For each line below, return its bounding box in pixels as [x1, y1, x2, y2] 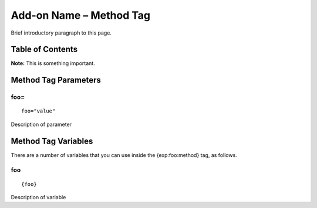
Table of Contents [11, 45, 78, 54]
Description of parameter [11, 121, 72, 128]
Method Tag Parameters [11, 75, 101, 85]
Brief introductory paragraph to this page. [11, 29, 112, 36]
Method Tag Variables [11, 136, 93, 146]
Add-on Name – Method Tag [11, 9, 151, 22]
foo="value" [21, 108, 56, 114]
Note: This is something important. [11, 60, 95, 67]
